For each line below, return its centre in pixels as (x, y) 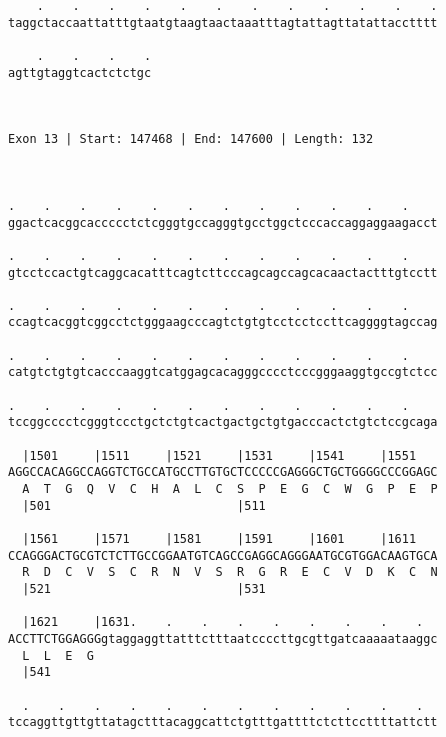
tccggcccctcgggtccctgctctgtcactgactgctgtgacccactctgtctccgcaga (223, 422)
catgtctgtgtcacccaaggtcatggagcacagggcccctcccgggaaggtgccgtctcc (223, 372)
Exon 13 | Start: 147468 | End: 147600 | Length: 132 (191, 139)
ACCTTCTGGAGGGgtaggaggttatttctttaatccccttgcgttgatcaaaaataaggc (223, 638)
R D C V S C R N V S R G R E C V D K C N (230, 572)
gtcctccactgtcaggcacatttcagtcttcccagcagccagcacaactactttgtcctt (223, 272)
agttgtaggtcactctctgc (80, 72)
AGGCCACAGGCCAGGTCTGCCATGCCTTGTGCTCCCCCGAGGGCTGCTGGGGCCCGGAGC (223, 472)
